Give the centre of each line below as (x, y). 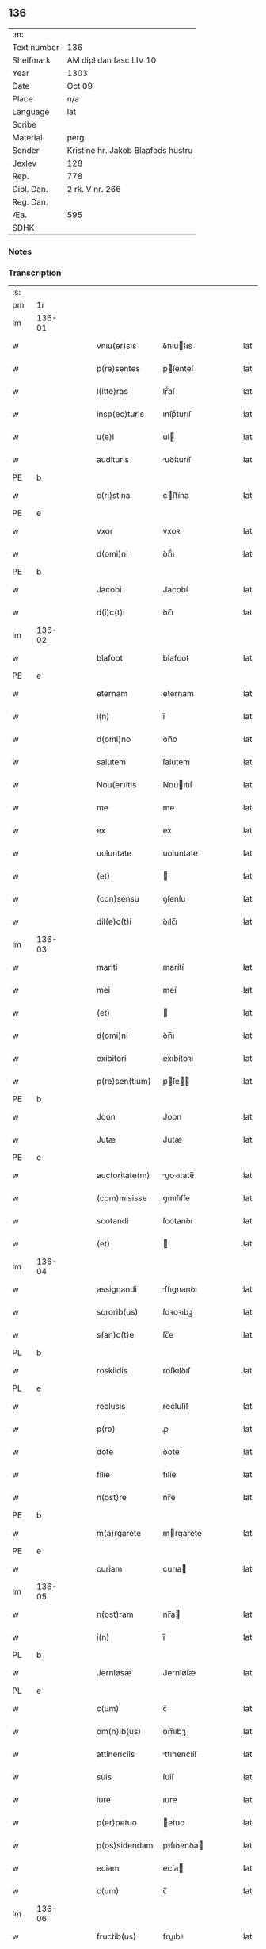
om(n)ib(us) (119, 1732)
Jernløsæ (114, 1673)
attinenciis (116, 1754)
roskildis (112, 1371)
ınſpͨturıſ (177, 414)
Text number (36, 47)
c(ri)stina (113, 496)
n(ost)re (111, 1498)
